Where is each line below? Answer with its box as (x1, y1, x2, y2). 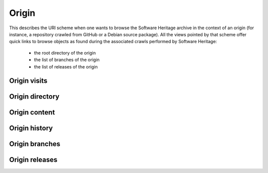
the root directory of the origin (34, 50, 96, 56)
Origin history (9, 124, 53, 132)
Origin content (9, 108, 55, 116)
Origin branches (9, 140, 61, 148)
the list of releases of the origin (34, 63, 98, 69)
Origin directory (9, 92, 60, 101)
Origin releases (9, 156, 58, 164)
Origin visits (9, 77, 48, 85)
